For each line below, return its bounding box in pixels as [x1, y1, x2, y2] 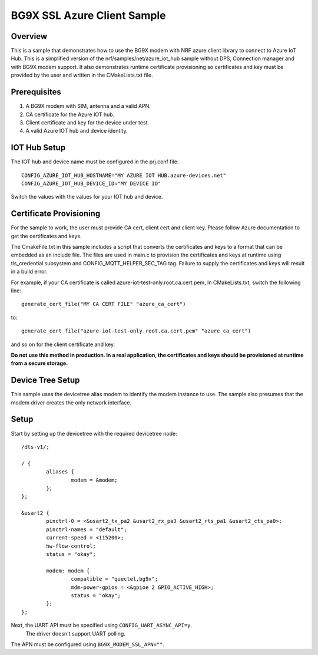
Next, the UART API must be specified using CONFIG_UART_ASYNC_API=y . [11, 622, 193, 629]
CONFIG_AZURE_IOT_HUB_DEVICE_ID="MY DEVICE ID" [21, 180, 161, 187]
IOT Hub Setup [11, 143, 66, 153]
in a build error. [11, 268, 48, 275]
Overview [11, 31, 48, 41]
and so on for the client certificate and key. [11, 341, 115, 348]
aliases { [46, 469, 75, 475]
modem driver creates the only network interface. [11, 399, 132, 406]
